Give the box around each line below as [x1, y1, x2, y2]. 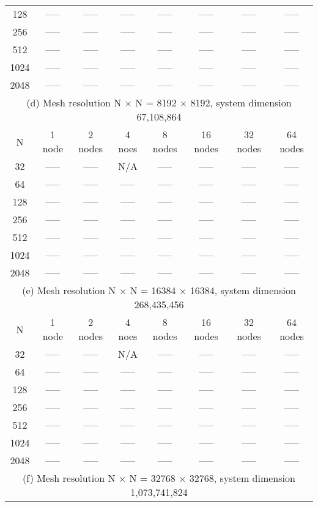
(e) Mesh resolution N [22, 283, 116, 297]
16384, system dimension [190, 283, 296, 297]
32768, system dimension [189, 471, 295, 485]
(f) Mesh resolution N [23, 471, 116, 485]
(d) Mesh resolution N [26, 95, 122, 109]
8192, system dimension [190, 95, 292, 109]
